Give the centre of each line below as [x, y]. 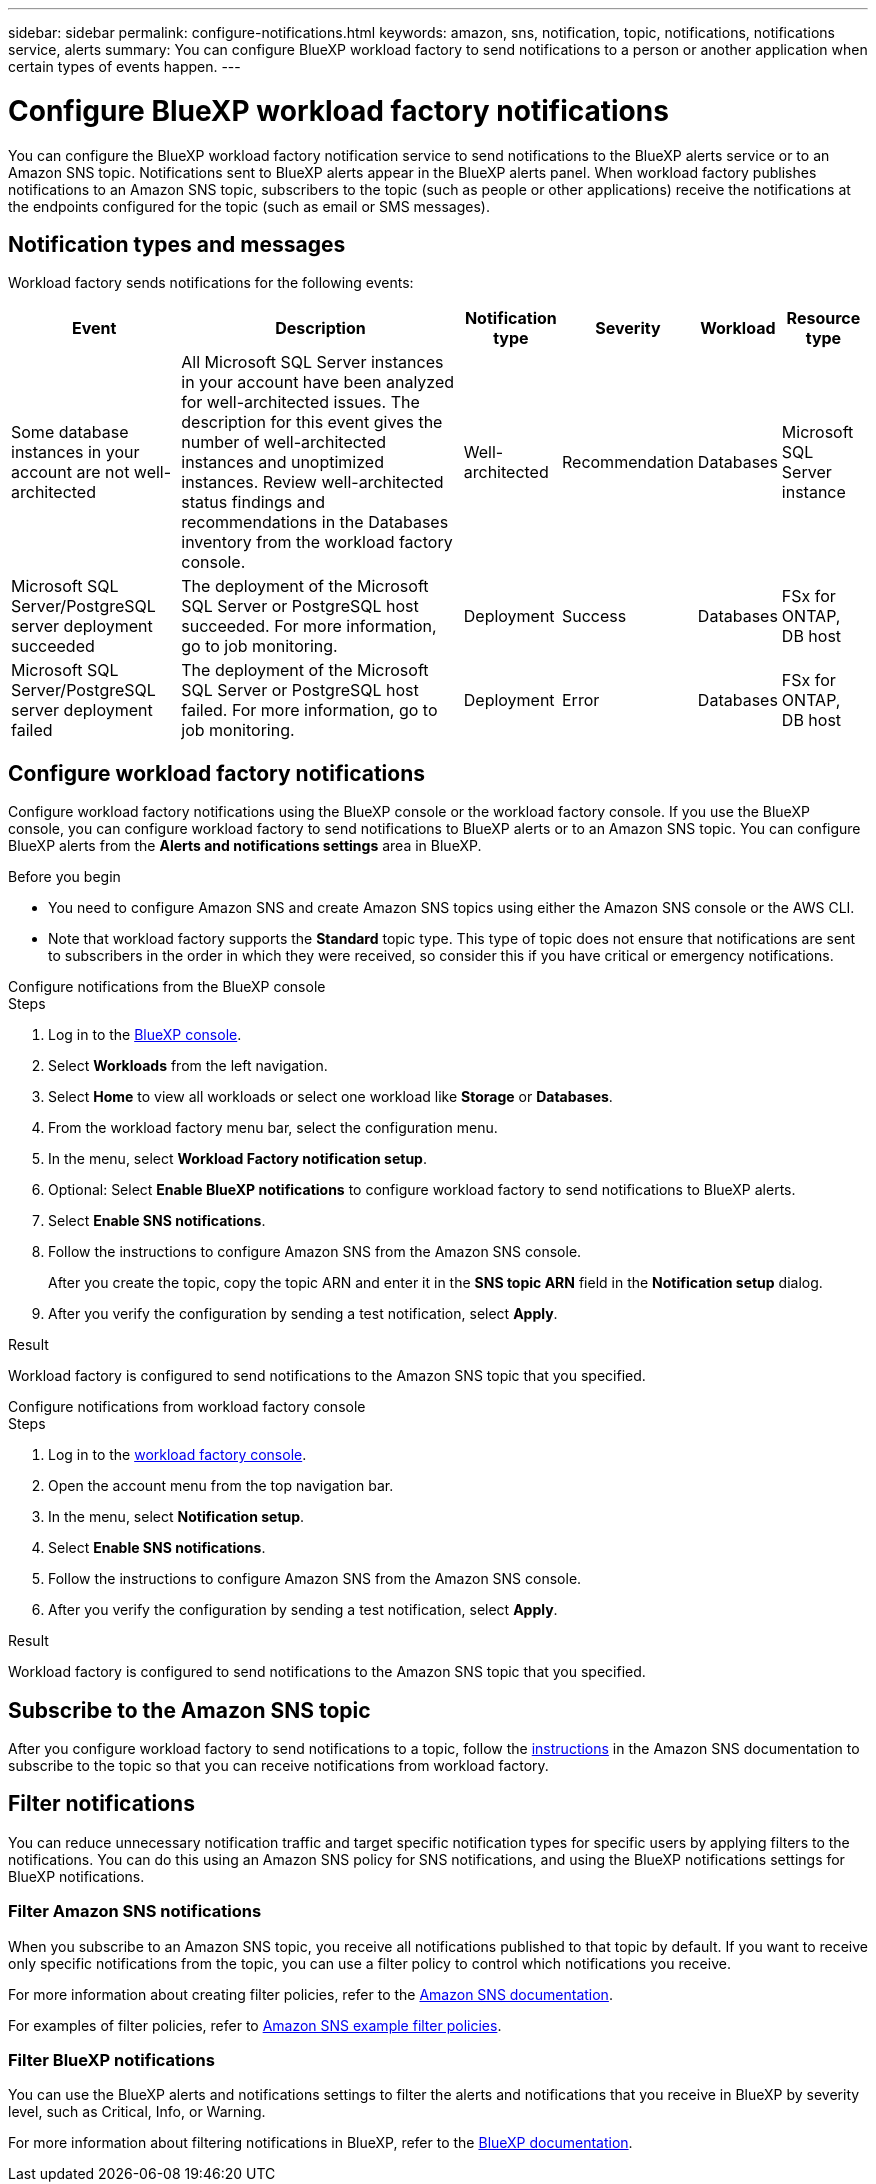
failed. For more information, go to [309, 710]
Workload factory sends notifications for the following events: [211, 283]
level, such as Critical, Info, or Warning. [137, 2112]
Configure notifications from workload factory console [187, 1407]
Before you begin [64, 877]
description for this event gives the [312, 422]
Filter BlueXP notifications [111, 2060]
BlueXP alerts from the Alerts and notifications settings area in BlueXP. [245, 846]
